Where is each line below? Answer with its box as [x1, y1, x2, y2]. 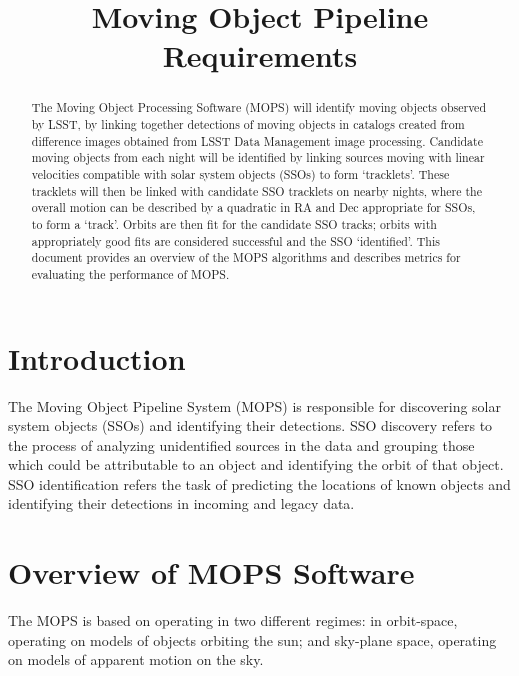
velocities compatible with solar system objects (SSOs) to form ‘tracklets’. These [31, 165, 450, 182]
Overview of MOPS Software [8, 552, 415, 593]
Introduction [8, 337, 186, 378]
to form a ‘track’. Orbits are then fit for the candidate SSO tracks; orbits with [31, 215, 437, 232]
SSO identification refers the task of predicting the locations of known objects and [8, 473, 511, 494]
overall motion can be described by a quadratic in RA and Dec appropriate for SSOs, [31, 199, 476, 216]
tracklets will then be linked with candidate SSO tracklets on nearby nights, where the [31, 182, 482, 199]
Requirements [162, 35, 358, 76]
